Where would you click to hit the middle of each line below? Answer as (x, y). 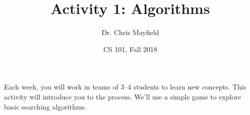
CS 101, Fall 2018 (130, 49)
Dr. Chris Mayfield (130, 32)
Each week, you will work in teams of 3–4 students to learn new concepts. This (125, 87)
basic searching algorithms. (45, 106)
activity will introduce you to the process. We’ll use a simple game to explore (122, 96)
